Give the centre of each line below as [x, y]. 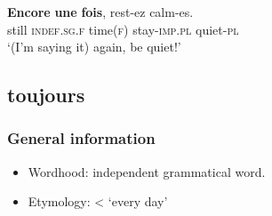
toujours [46, 95]
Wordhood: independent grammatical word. [147, 171]
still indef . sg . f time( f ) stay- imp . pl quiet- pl [123, 29]
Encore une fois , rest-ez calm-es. [100, 12]
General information [81, 138]
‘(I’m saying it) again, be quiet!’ [94, 47]
